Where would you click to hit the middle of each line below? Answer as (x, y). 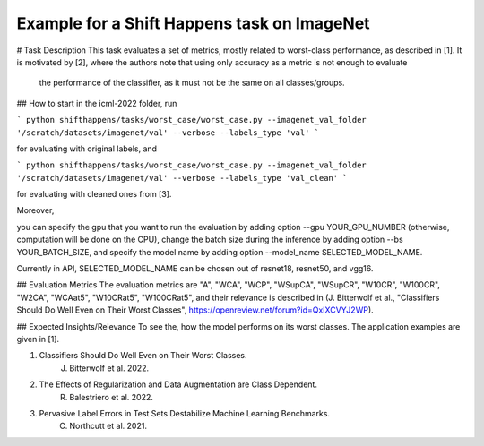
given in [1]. (38, 339)
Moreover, (35, 210)
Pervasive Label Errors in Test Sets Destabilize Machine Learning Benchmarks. (185, 413)
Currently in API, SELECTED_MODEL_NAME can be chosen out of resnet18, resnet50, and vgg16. (195, 269)
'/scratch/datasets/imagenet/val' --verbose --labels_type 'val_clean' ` (182, 178)
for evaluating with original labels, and (86, 149)
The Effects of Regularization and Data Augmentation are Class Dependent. (178, 384)
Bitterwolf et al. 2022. (109, 368)
